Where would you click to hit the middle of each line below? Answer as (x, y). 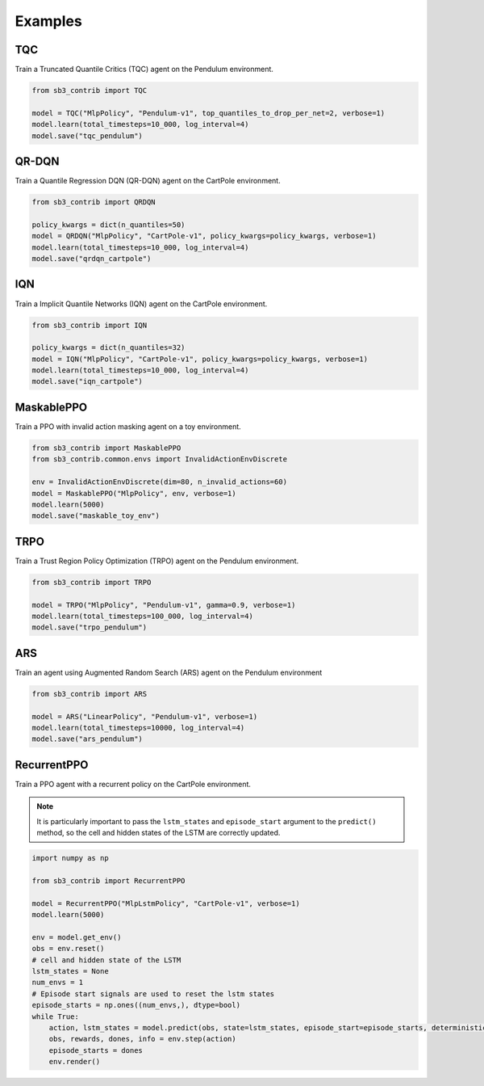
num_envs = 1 (58, 983)
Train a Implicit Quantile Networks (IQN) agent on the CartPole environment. (141, 304)
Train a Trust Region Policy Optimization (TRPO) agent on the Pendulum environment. (156, 561)
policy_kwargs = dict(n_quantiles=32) (108, 348)
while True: (56, 1017)
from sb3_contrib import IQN (90, 325)
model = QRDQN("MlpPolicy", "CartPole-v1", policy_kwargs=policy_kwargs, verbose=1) (204, 236)
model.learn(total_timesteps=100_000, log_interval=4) (142, 616)
